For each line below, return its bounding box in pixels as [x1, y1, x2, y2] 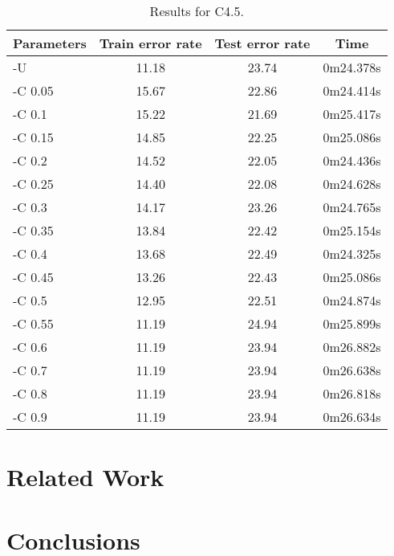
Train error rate [99, 34, 202, 52]
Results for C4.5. [149, 2, 244, 20]
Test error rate [214, 34, 311, 52]
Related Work [6, 460, 165, 493]
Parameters [13, 34, 87, 52]
